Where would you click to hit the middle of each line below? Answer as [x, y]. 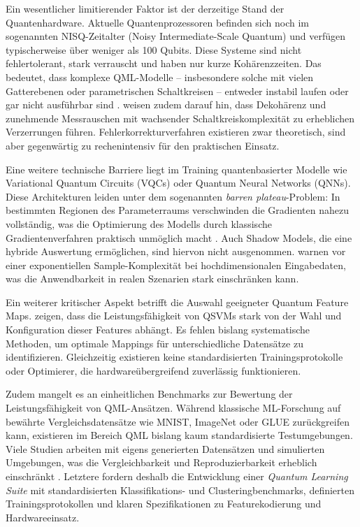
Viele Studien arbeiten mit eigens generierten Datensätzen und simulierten [165, 448]
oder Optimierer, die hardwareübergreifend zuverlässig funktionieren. [153, 370]
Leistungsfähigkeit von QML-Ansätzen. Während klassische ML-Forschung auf [173, 408]
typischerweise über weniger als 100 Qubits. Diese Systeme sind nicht [154, 49]
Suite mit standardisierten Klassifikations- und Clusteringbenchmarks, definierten [180, 490]
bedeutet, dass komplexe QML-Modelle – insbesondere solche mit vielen [160, 77]
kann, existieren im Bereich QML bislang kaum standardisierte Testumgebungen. [179, 435]
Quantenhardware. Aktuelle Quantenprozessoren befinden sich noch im [158, 22]
